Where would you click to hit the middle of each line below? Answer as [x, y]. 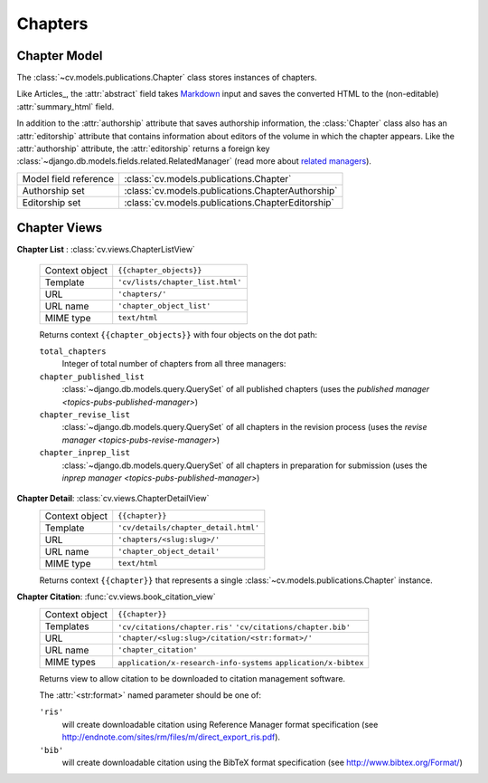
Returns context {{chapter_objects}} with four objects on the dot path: [178, 334]
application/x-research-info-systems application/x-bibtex [241, 662]
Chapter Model [60, 56]
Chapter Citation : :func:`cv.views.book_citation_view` [116, 597]
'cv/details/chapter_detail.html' [189, 528]
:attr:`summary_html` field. [66, 106]
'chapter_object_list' [164, 306]
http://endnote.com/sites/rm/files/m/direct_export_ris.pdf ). [171, 737]
